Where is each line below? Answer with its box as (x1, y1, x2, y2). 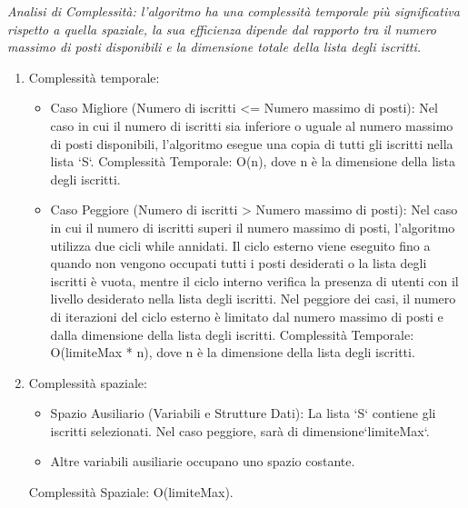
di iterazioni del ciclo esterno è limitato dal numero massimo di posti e (50, 306, 443, 325)
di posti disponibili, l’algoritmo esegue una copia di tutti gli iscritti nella (50, 134, 453, 153)
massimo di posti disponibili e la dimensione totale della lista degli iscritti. (7, 37, 422, 56)
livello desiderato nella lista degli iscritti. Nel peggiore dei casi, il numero (50, 289, 456, 308)
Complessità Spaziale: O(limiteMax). (28, 483, 234, 502)
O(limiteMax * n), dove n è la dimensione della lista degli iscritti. (50, 343, 415, 362)
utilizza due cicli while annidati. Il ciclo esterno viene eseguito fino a (50, 235, 431, 254)
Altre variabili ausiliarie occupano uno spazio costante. (50, 452, 355, 471)
